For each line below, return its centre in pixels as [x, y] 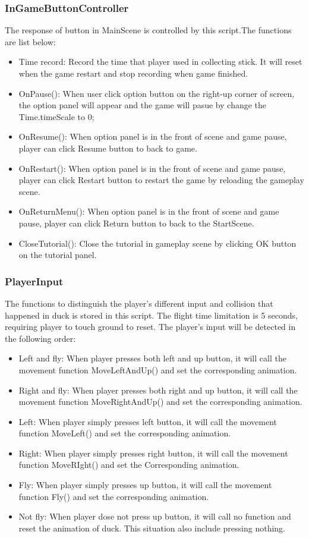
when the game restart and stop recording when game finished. [133, 73]
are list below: [30, 41]
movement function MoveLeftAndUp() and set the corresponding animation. [158, 369]
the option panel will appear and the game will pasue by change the [143, 105]
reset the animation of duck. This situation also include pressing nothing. [152, 528]
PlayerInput [34, 281]
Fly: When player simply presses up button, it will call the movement [145, 485]
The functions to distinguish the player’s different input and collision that [139, 303]
